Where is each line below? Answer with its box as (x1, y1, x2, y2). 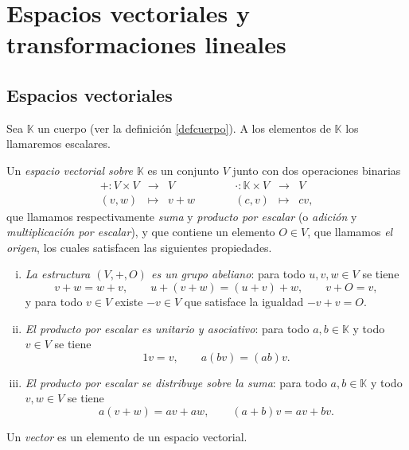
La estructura (25, 266, 91, 282)
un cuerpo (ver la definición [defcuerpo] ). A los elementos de (37, 119, 331, 136)
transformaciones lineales (6, 28, 286, 60)
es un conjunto (147, 161, 220, 178)
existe (115, 293, 143, 309)
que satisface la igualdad (184, 293, 304, 309)
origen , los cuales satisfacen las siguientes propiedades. (6, 239, 272, 255)
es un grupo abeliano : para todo (150, 266, 306, 282)
